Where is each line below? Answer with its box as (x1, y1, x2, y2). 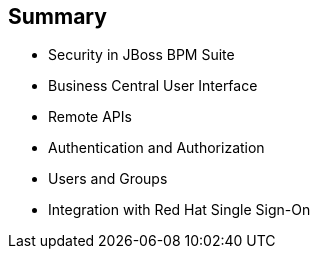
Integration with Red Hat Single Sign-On (48, 201, 311, 219)
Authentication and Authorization (48, 139, 265, 157)
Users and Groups (48, 170, 168, 188)
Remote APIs (48, 108, 132, 126)
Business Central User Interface (48, 77, 258, 95)
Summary (8, 4, 107, 29)
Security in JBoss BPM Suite (48, 46, 235, 64)
